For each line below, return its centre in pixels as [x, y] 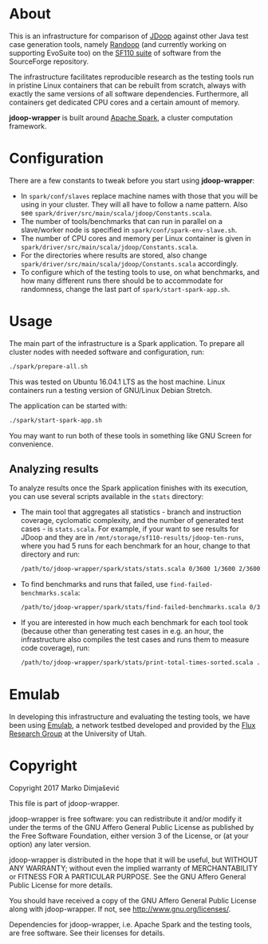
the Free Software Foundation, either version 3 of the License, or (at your [129, 836]
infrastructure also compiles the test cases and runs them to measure [135, 639]
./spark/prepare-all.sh [49, 366]
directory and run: [50, 554]
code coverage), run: [55, 648]
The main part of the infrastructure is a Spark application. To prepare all [127, 343]
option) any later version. [50, 844]
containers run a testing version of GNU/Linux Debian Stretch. [110, 390]
